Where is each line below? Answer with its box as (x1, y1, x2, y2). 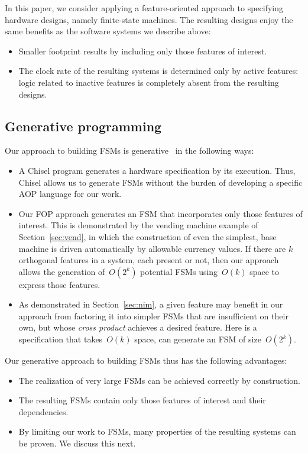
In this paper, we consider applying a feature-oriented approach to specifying (5, 2, 284, 14)
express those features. (18, 278, 100, 290)
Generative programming (5, 117, 162, 135)
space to (249, 265, 280, 277)
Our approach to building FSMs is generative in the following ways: (5, 144, 254, 157)
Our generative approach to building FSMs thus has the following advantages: (5, 354, 287, 367)
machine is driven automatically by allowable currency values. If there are (18, 242, 286, 254)
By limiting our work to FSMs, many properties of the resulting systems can (18, 425, 296, 438)
